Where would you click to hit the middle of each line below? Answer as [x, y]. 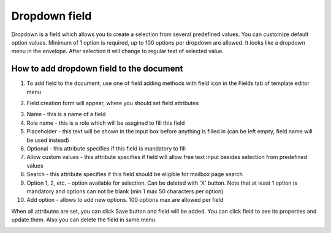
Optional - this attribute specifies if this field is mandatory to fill [106, 148]
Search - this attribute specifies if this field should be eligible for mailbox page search [135, 174]
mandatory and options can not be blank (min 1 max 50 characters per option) [125, 191]
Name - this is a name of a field [66, 114]
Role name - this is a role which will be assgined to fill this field [106, 123]
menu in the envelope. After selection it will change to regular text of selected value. [117, 51]
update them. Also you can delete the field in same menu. [84, 220]
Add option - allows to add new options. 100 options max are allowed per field [125, 200]
